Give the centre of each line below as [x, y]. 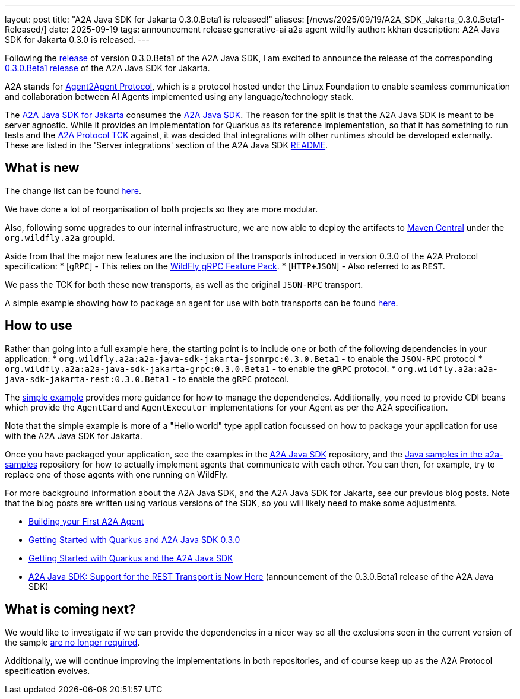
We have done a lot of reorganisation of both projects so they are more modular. [161, 209]
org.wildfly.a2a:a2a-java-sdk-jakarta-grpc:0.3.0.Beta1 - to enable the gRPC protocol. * [200, 368]
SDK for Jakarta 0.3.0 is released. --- [77, 39]
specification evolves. [47, 671]
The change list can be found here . [73, 190]
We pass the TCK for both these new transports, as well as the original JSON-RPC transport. [184, 284]
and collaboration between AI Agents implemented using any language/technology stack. [179, 96]
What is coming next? [70, 609]
